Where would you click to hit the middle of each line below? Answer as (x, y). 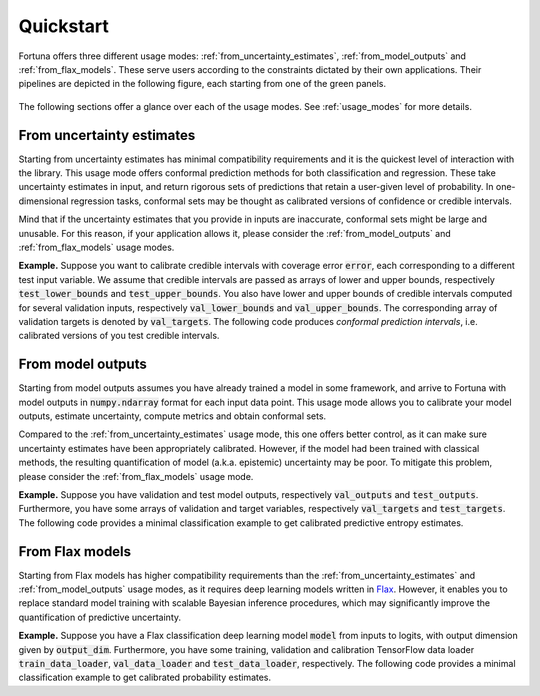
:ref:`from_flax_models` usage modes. (96, 247)
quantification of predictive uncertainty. (100, 617)
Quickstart (64, 26)
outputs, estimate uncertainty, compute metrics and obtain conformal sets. (172, 416)
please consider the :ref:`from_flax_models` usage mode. (136, 476)
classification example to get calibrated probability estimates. (145, 677)
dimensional (43, 201)
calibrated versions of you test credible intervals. (119, 336)
